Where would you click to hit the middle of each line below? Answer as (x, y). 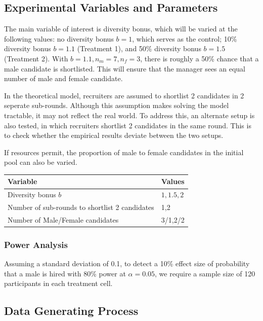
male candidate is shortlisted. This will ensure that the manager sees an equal (125, 68)
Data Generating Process (71, 311)
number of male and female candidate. (63, 78)
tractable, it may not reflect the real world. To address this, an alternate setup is (129, 115)
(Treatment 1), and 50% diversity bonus (139, 48)
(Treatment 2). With (36, 58)
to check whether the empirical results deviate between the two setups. (114, 135)
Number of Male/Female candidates (63, 219)
